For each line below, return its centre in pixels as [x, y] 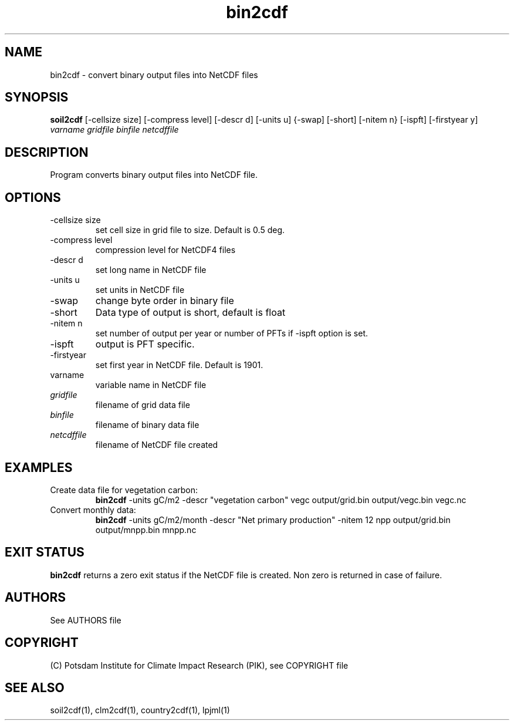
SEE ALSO [35, 687]
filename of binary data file [147, 425]
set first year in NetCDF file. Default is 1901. [179, 365]
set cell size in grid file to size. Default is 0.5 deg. [190, 230]
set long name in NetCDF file [151, 270]
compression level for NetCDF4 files [165, 250]
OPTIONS [33, 197]
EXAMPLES [39, 467]
